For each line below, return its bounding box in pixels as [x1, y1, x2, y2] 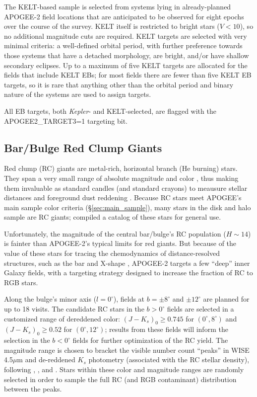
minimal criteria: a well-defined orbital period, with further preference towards [4, 40, 243, 51]
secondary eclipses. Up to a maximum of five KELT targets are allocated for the [4, 60, 248, 70]
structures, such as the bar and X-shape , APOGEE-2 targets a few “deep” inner [4, 257, 250, 268]
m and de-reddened [17, 354, 75, 365]
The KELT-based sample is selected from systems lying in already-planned [4, 1, 231, 11]
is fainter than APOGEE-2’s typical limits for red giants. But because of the [4, 238, 237, 248]
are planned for [203, 294, 250, 304]
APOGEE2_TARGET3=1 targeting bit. [4, 115, 128, 126]
